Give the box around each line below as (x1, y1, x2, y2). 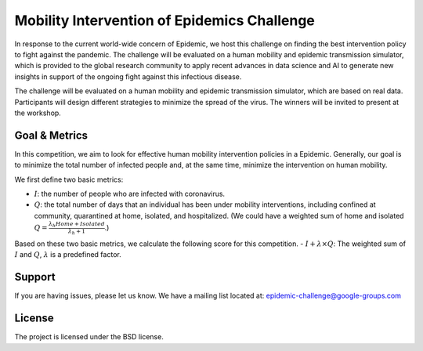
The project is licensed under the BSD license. (14, 332, 164, 342)
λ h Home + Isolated (48, 220, 105, 229)
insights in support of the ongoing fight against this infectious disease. (14, 71, 242, 81)
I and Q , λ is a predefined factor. (14, 250, 121, 259)
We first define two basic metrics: (14, 175, 124, 184)
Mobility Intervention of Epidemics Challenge (14, 12, 315, 29)
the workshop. (14, 108, 62, 118)
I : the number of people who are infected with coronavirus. (34, 189, 226, 198)
